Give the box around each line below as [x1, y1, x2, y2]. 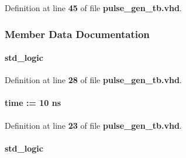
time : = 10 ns [5, 97, 61, 109]
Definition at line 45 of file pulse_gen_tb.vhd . [5, 2, 182, 13]
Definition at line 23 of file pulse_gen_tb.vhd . [5, 119, 182, 131]
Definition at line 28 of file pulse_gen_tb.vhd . [5, 74, 182, 86]
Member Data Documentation [5, 26, 150, 41]
